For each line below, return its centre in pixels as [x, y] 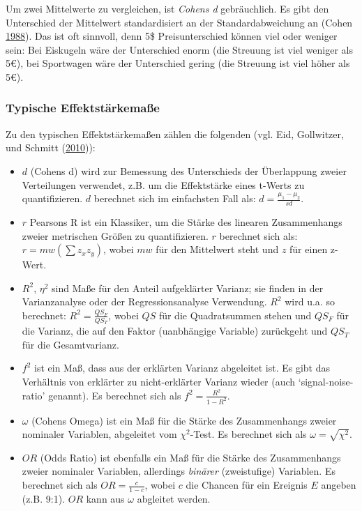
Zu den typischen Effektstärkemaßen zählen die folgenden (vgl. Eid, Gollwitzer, [175, 134]
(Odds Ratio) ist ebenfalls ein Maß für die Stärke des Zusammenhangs [190, 457]
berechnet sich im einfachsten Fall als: [175, 198]
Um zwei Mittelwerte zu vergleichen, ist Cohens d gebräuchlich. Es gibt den [167, 8]
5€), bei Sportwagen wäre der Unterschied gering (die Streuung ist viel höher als [178, 63]
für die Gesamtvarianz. [70, 344]
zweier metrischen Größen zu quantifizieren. [115, 235]
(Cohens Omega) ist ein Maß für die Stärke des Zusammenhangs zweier [184, 420]
